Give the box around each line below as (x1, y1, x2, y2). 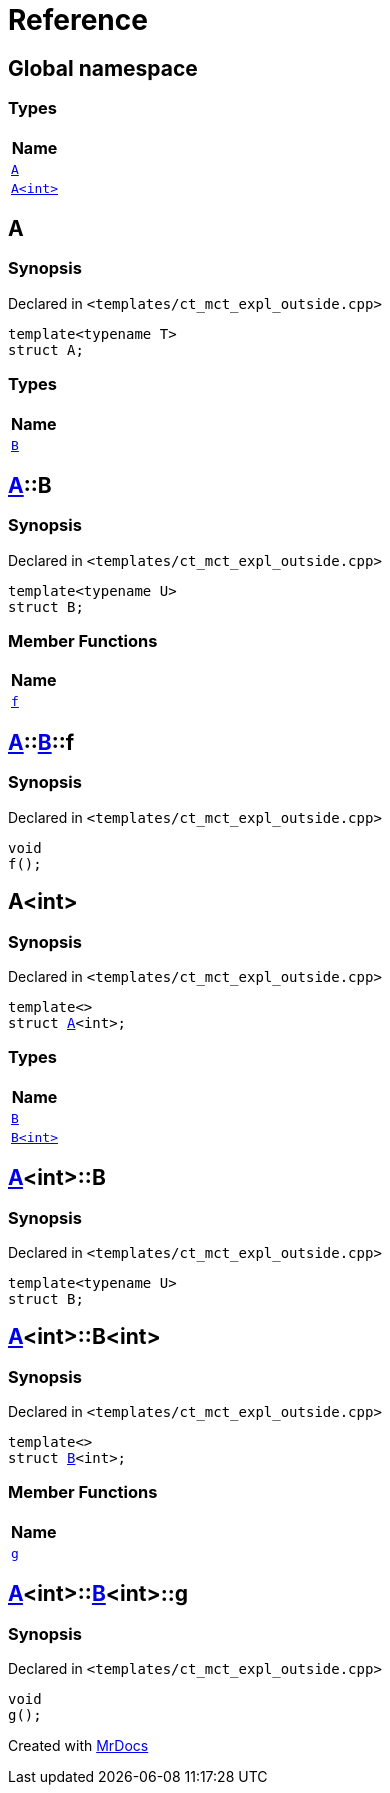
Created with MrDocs (8, 1737, 149, 1755)
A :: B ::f (8, 729, 75, 755)
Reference (8, 3, 148, 37)
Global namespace (8, 55, 198, 81)
